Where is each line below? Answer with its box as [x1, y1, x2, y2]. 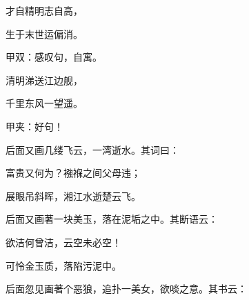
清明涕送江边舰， [6, 72, 83, 87]
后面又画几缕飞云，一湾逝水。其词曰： [6, 142, 179, 157]
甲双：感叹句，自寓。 [6, 50, 102, 64]
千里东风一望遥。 [6, 96, 83, 110]
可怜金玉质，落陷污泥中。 [6, 258, 121, 272]
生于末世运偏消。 [6, 26, 83, 41]
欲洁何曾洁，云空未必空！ [6, 234, 121, 249]
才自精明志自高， [6, 3, 83, 17]
